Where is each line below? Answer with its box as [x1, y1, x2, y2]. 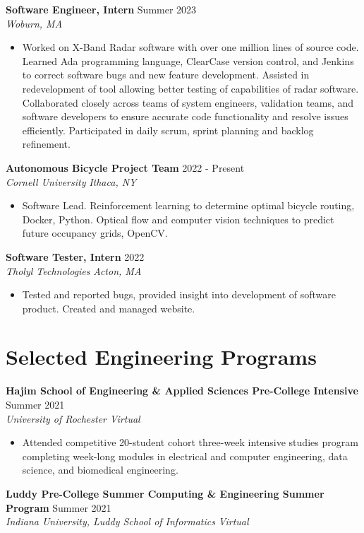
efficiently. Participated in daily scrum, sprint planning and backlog [22, 122, 314, 137]
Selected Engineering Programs [6, 342, 317, 371]
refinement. [22, 136, 71, 151]
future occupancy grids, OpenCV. [22, 225, 168, 240]
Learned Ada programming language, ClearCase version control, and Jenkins [22, 53, 354, 68]
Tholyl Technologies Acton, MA [6, 263, 142, 278]
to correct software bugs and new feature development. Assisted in [22, 67, 310, 82]
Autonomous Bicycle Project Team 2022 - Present [6, 160, 245, 175]
